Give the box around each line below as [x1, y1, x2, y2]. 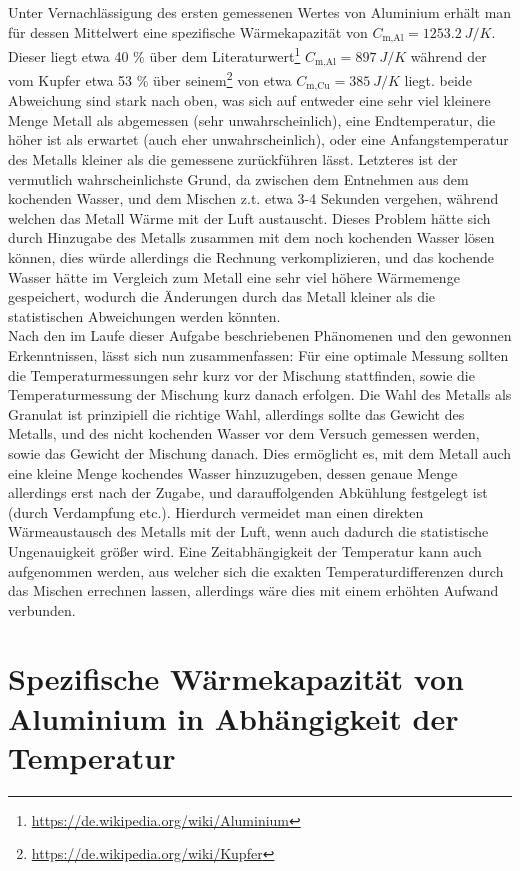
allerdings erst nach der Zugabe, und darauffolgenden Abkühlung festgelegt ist [8, 482, 488, 503]
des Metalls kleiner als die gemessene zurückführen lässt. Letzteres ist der [8, 149, 458, 170]
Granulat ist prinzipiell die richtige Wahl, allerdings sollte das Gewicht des [8, 403, 465, 424]
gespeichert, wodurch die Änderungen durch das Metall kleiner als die [8, 286, 436, 307]
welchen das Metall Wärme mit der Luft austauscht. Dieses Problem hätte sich [8, 207, 491, 228]
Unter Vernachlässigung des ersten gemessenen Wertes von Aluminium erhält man [8, 2, 512, 22]
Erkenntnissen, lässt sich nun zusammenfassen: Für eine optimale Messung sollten [8, 344, 509, 365]
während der [410, 45, 487, 66]
